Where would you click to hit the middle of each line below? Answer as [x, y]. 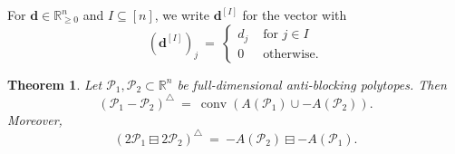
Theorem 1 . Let [55, 84]
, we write [182, 14]
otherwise [289, 54]
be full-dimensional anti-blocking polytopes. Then [312, 84]
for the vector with [295, 14]
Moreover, [35, 119]
